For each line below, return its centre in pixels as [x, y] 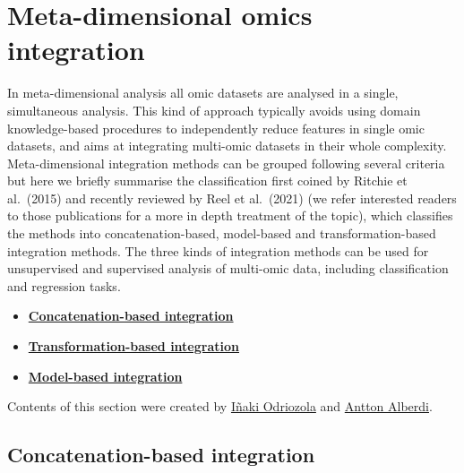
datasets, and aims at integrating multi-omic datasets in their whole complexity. [227, 146]
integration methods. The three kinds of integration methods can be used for [218, 250]
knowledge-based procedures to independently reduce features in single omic [216, 128]
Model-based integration [105, 376]
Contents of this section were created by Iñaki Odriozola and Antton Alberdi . [220, 406]
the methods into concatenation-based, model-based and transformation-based [222, 233]
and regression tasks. [64, 285]
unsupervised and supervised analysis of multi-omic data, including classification [228, 268]
